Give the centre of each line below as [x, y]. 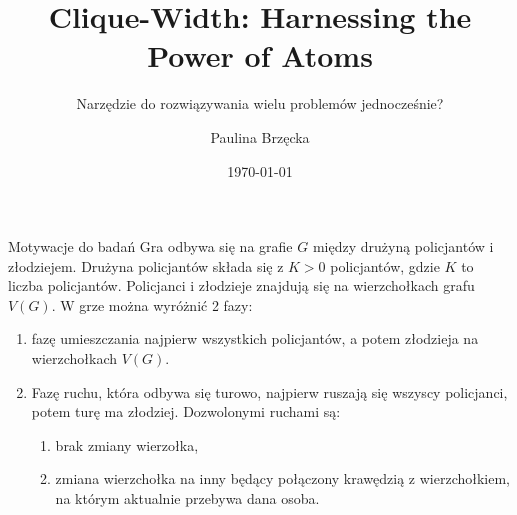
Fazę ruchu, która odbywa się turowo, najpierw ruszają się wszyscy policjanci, [269, 391]
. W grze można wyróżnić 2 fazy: [152, 304]
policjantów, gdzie [385, 265]
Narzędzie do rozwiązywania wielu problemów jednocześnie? [260, 103]
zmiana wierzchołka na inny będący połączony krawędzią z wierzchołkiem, [283, 478]
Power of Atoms [260, 55]
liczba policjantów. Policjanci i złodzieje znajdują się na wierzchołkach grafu [241, 285]
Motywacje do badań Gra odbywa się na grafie [150, 246]
